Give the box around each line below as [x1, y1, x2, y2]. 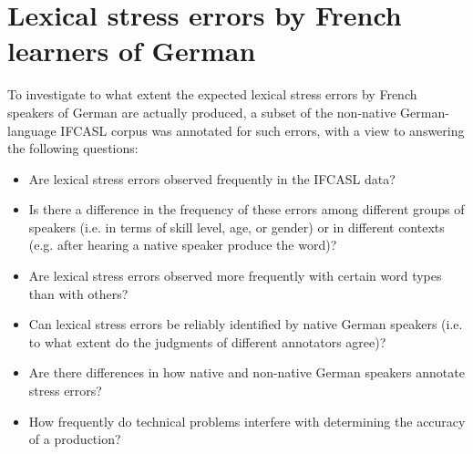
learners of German [7, 32, 256, 69]
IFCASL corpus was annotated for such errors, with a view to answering [60, 120, 465, 139]
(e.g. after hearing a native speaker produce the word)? [28, 235, 337, 254]
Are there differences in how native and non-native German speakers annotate [28, 363, 465, 382]
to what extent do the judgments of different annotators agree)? [28, 332, 386, 351]
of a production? [28, 429, 121, 449]
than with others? [28, 284, 129, 303]
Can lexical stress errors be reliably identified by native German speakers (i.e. [28, 315, 463, 334]
